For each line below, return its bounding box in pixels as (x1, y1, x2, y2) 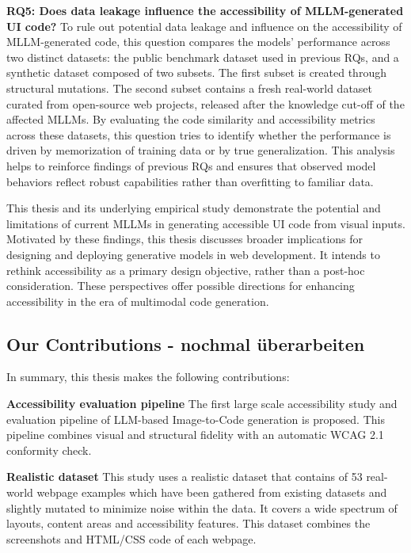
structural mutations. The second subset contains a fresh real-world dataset (6, 79, 373, 96)
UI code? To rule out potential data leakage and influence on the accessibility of (6, 17, 402, 34)
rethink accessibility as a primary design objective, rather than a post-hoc (6, 261, 365, 278)
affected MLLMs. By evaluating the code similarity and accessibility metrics (6, 111, 375, 128)
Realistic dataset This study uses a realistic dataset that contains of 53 (6, 468, 363, 485)
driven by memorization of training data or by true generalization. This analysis (6, 142, 395, 158)
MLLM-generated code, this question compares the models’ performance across (6, 33, 390, 50)
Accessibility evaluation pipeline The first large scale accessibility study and (6, 395, 398, 412)
